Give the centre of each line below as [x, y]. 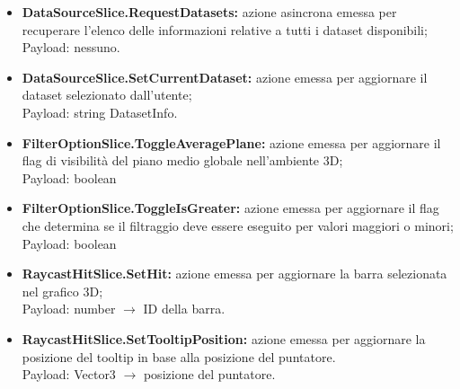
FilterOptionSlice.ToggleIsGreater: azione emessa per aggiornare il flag [230, 208]
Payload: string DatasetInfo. [100, 112]
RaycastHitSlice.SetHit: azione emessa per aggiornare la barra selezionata [234, 274]
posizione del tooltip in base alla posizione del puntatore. [179, 356]
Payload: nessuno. [71, 47]
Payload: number [69, 309]
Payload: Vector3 [69, 374]
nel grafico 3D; [62, 291]
